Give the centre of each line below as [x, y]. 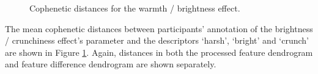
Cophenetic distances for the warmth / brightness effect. [135, 8]
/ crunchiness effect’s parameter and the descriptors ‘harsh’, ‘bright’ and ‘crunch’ [157, 40]
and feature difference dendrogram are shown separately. [111, 64]
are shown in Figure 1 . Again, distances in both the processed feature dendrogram [159, 52]
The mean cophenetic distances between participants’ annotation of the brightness [159, 28]
